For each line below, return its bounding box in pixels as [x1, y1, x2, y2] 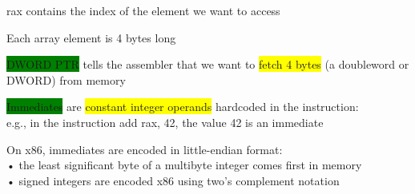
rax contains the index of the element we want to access [6, 2, 280, 18]
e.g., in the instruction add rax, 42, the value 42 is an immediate [6, 113, 324, 130]
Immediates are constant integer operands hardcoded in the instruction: [6, 98, 359, 115]
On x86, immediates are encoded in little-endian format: [6, 141, 283, 157]
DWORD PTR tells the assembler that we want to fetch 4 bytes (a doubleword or [6, 56, 409, 73]
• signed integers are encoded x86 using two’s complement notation [6, 172, 340, 188]
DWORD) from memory [6, 71, 126, 88]
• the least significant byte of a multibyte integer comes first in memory [6, 156, 362, 173]
